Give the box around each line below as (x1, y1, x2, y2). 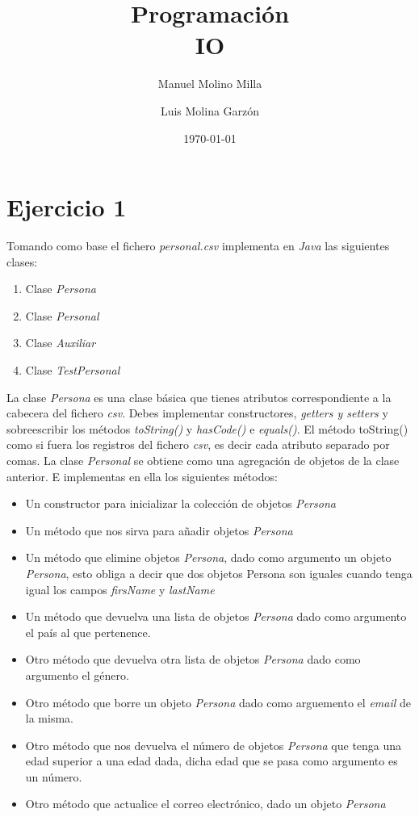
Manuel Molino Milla (157, 75, 262, 92)
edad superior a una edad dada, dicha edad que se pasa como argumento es (25, 752, 398, 769)
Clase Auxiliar (25, 334, 96, 351)
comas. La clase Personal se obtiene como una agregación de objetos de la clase (6, 451, 400, 468)
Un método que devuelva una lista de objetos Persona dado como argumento (25, 608, 407, 625)
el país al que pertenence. (25, 623, 151, 640)
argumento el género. (25, 666, 129, 683)
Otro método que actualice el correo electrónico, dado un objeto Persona (25, 795, 386, 812)
